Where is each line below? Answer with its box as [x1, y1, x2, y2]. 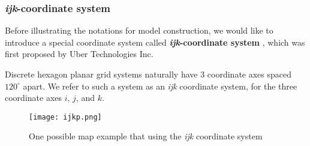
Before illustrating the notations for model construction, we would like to [5, 24, 273, 37]
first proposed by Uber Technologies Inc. [5, 47, 154, 60]
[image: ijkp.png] [29, 112, 102, 121]
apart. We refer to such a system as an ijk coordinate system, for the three [23, 79, 297, 92]
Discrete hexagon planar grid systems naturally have [5, 68, 198, 80]
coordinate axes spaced [207, 68, 292, 80]
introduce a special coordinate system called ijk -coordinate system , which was [5, 35, 305, 48]
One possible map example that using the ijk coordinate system [29, 130, 263, 142]
